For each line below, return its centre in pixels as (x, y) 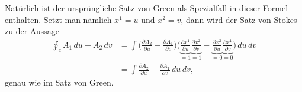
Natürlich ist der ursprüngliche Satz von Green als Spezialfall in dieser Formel (147, 8)
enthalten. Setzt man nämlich (58, 19)
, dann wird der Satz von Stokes (239, 19)
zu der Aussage (32, 31)
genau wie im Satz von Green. (59, 82)
